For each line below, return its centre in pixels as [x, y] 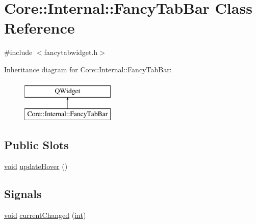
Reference [40, 28]
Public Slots [36, 145]
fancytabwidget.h [71, 52]
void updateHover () [36, 166]
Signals [23, 193]
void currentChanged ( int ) [45, 215]
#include [18, 52]
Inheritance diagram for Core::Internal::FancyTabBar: [88, 69]
